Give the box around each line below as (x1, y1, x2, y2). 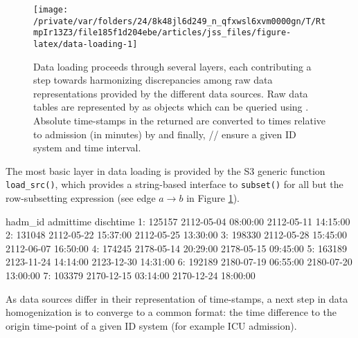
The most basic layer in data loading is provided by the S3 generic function (6, 163, 325, 178)
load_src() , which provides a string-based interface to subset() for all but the (6, 177, 343, 191)
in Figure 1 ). (186, 191, 240, 205)
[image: (33, 5, 69, 15)
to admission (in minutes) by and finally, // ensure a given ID (33, 126, 296, 141)
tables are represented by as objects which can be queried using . (33, 100, 309, 114)
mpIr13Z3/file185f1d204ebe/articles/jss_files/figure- (33, 28, 292, 38)
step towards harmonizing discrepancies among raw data (33, 73, 273, 87)
